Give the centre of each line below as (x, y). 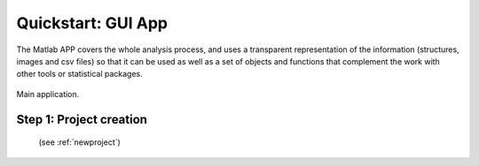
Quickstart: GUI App (92, 23)
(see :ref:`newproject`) (80, 142)
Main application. (48, 94)
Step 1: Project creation (82, 119)
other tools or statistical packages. (80, 74)
